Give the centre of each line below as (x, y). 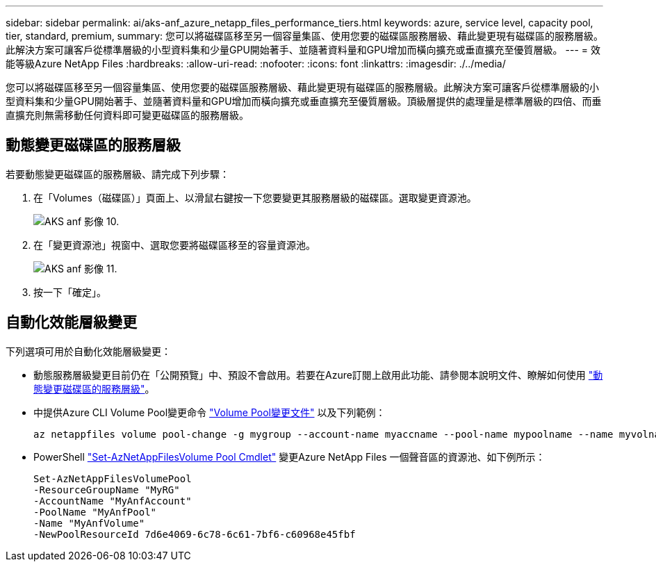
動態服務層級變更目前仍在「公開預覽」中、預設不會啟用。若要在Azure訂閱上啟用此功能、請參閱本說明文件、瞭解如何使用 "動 (318, 375)
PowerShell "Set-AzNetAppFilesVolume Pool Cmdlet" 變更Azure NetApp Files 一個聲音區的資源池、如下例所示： (289, 457)
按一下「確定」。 (70, 292)
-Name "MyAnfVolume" (89, 523)
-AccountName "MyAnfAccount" (113, 501)
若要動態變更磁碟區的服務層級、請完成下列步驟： (117, 174)
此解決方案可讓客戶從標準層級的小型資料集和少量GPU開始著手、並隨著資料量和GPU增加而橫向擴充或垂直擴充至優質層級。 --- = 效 (303, 50)
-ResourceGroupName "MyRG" (107, 490)
